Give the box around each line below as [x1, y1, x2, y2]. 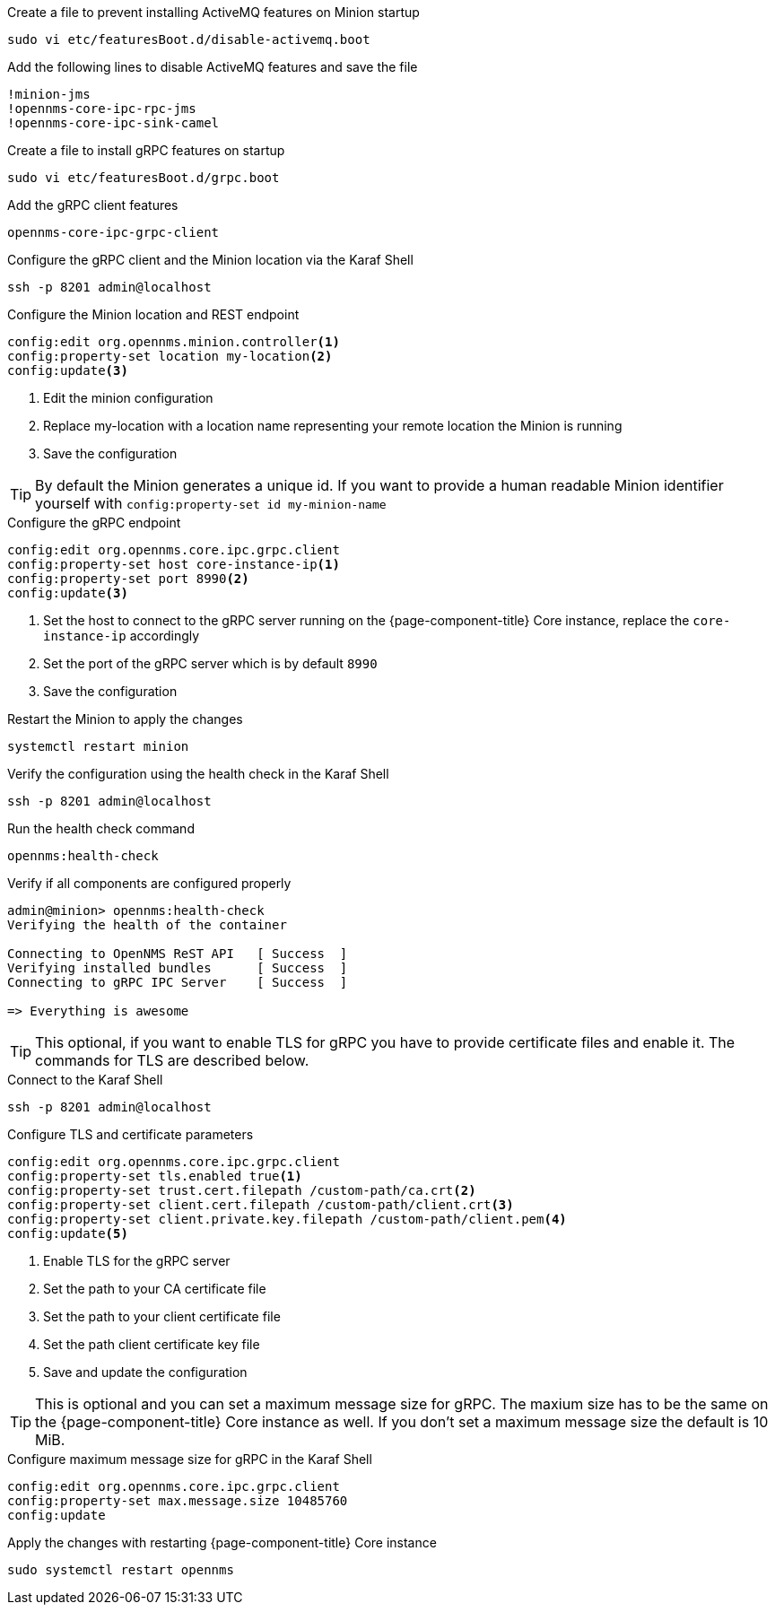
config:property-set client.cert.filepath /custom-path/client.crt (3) [7, 1198, 514, 1212]
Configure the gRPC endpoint [7, 515, 181, 530]
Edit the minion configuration [43, 390, 213, 405]
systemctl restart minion [7, 739, 189, 754]
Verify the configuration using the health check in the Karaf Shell [7, 766, 389, 781]
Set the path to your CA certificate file [43, 1281, 266, 1296]
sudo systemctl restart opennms [7, 1563, 234, 1577]
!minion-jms [7, 87, 91, 101]
